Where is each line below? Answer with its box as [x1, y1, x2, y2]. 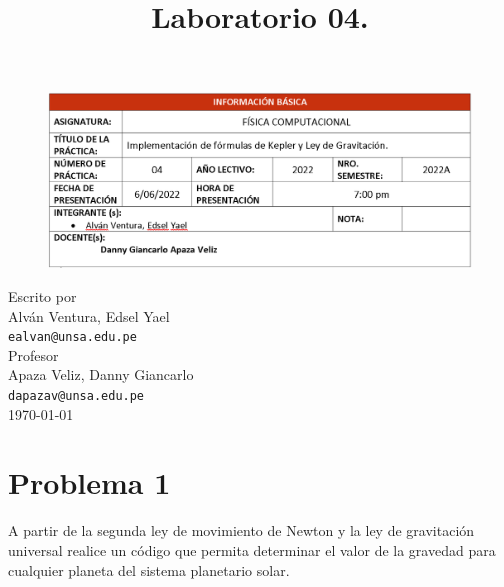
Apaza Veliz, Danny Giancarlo [8, 364, 194, 385]
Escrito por [8, 285, 77, 306]
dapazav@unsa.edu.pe [8, 388, 145, 403]
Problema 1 [8, 462, 171, 503]
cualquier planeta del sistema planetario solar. [8, 559, 290, 580]
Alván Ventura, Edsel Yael [8, 305, 170, 326]
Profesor [8, 344, 59, 365]
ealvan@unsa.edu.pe [8, 330, 137, 345]
